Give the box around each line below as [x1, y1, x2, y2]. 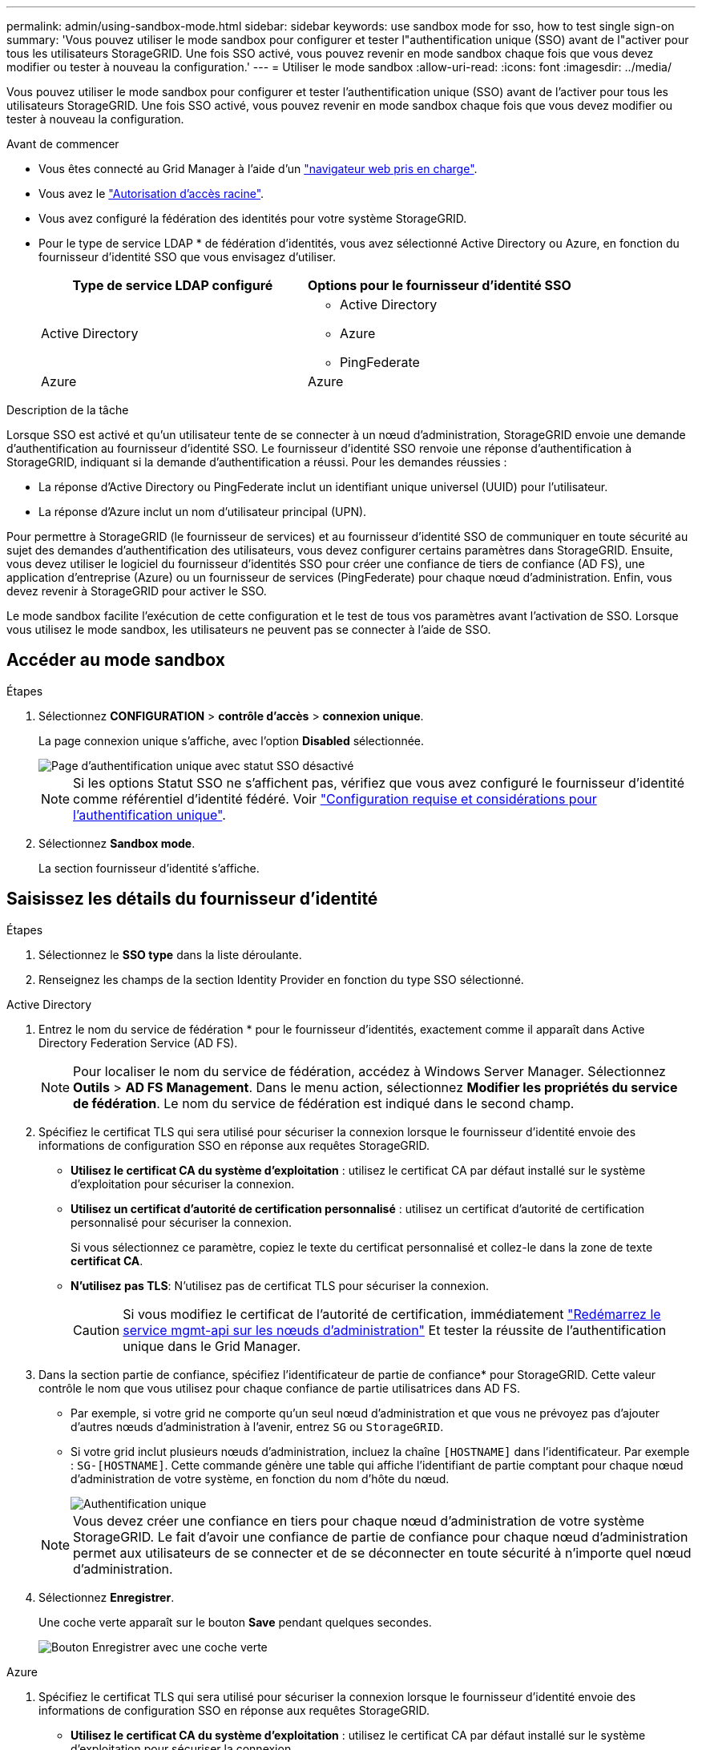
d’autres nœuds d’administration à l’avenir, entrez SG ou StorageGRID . [71, 1419, 444, 1433]
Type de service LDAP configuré [72, 277, 273, 293]
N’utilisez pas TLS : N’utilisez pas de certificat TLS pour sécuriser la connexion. [71, 1278, 489, 1292]
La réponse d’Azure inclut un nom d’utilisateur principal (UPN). [38, 505, 367, 518]
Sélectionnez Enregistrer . [38, 1590, 175, 1604]
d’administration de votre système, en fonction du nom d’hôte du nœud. [71, 1471, 450, 1486]
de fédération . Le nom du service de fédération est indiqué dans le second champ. [73, 1095, 575, 1111]
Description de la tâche [6, 403, 129, 417]
